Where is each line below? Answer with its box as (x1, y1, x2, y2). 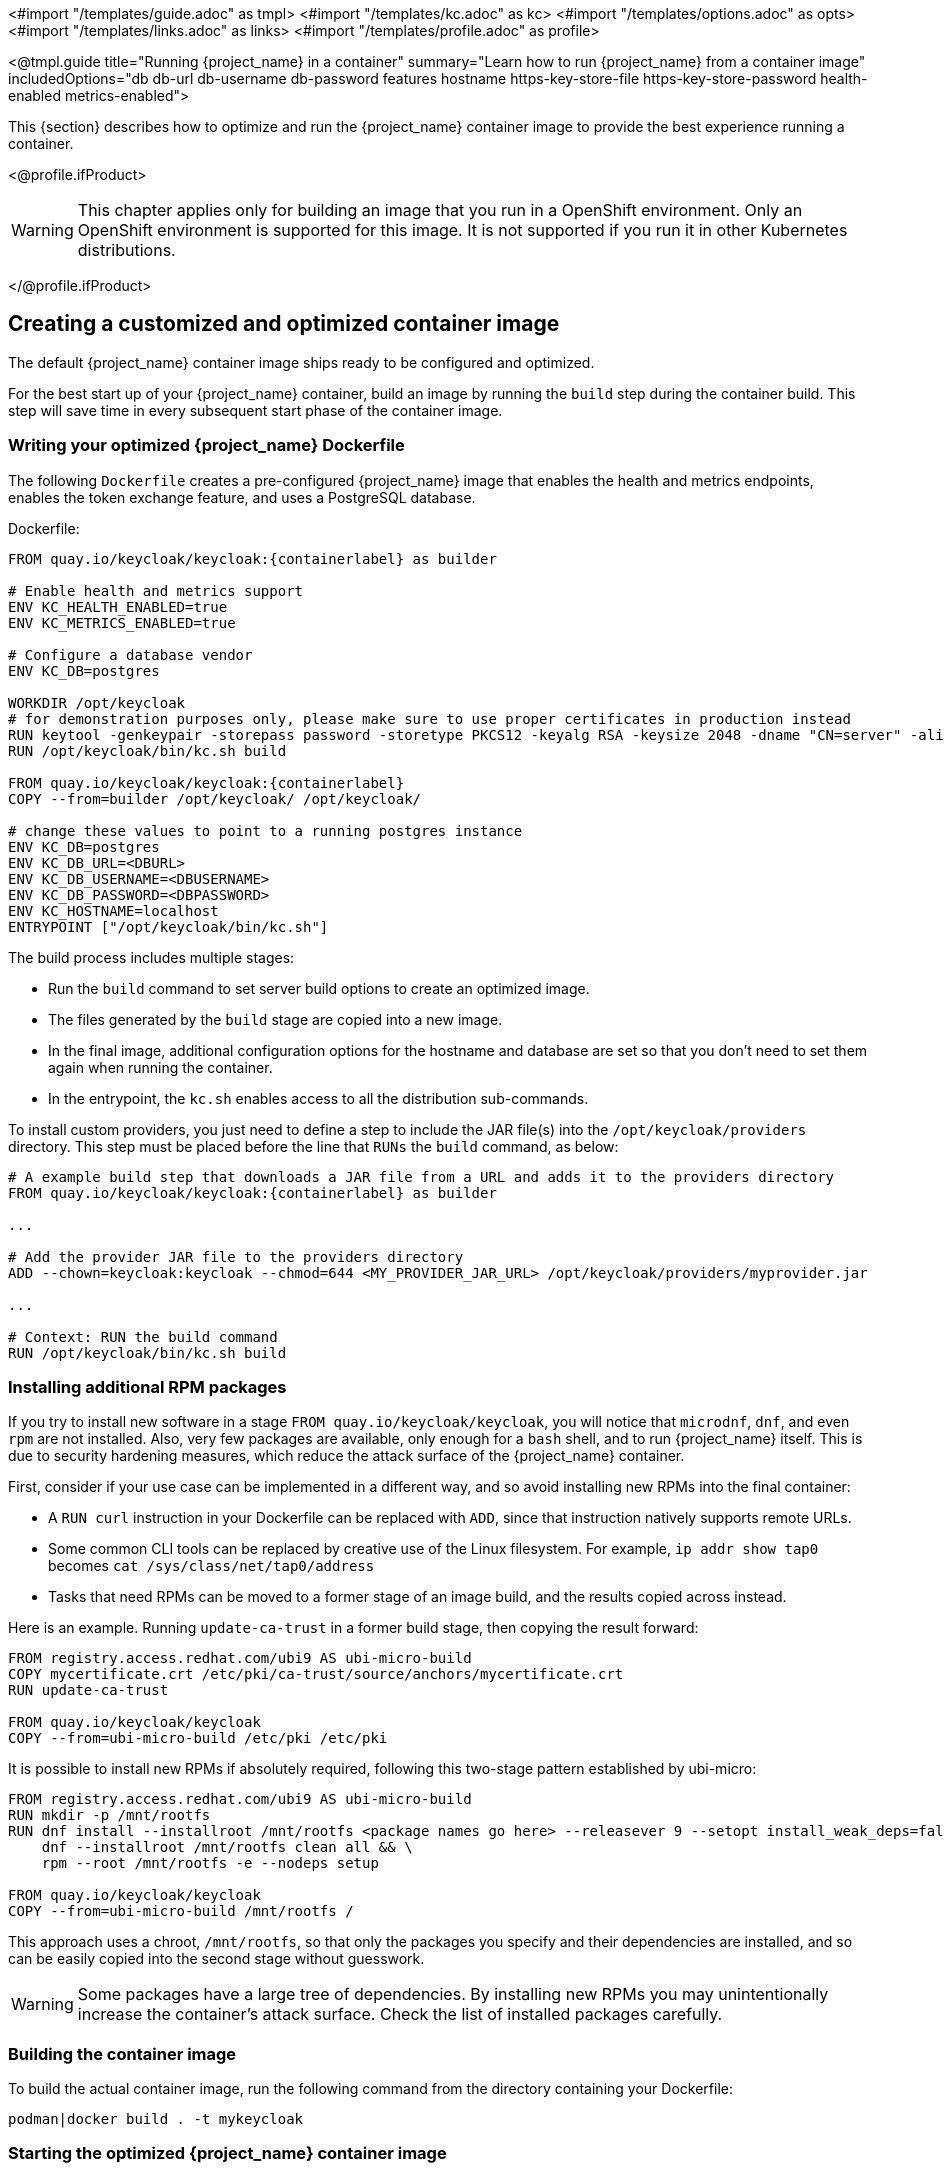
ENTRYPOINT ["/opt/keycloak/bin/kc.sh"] (8, 918, 329, 935)
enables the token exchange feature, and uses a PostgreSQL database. (8, 488, 476, 506)
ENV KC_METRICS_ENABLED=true (8, 614, 236, 631)
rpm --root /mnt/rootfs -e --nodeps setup (41, 1855, 379, 1872)
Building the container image (8, 2043, 237, 2064)
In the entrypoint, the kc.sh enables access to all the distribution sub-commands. (48, 1089, 589, 1107)
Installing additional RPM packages (8, 1376, 287, 1397)
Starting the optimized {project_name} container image (8, 2143, 447, 2164)
